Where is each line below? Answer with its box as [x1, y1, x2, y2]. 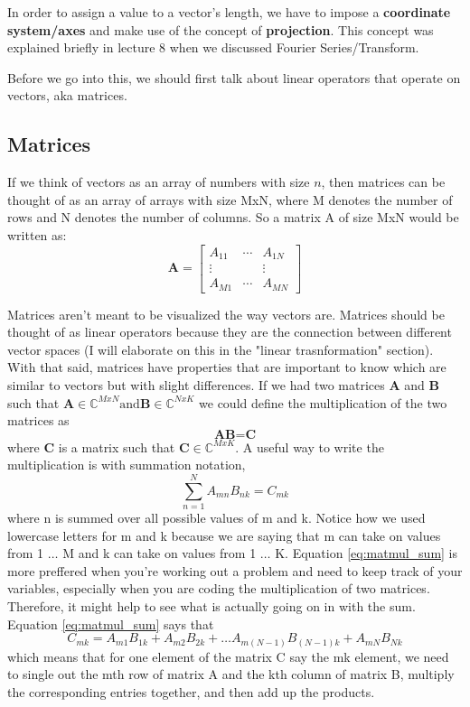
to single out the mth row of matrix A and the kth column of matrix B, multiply [7, 665, 455, 684]
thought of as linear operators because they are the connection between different [7, 322, 452, 341]
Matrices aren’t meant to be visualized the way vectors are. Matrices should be [7, 304, 445, 323]
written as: [7, 225, 67, 244]
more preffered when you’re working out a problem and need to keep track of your [7, 561, 463, 580]
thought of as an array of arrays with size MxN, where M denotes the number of [7, 190, 453, 209]
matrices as [7, 411, 70, 430]
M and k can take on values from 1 [62, 544, 257, 563]
